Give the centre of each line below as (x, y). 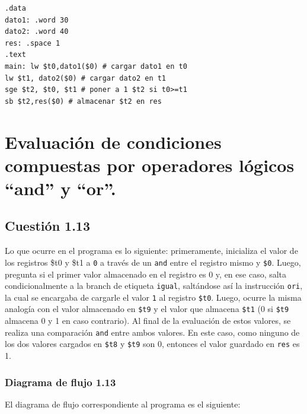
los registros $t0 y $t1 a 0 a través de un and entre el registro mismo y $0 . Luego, (153, 262)
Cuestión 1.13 (48, 226)
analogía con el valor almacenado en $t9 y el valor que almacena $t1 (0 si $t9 (147, 309)
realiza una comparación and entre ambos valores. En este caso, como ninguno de (152, 332)
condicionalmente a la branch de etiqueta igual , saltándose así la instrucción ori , (154, 286)
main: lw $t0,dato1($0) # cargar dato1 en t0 (96, 66)
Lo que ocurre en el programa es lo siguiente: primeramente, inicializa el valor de (151, 251)
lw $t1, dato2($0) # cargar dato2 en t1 (86, 78)
